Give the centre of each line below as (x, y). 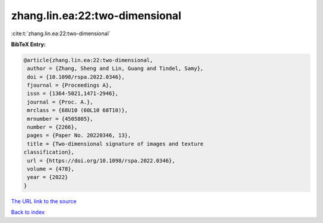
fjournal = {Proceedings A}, (70, 85)
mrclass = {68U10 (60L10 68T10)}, (77, 110)
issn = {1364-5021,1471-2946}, (73, 94)
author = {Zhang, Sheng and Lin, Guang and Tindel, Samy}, (115, 68)
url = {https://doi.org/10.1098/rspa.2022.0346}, (101, 161)
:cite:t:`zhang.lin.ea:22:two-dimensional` (61, 33)
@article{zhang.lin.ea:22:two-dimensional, (89, 60)
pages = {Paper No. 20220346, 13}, (79, 135)
